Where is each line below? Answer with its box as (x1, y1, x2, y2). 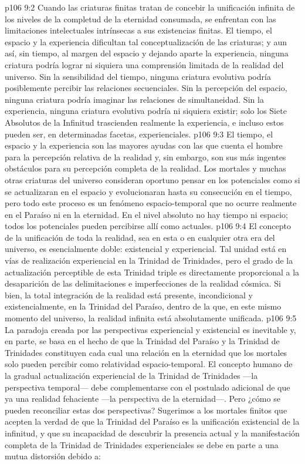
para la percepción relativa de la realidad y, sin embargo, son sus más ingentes (5, 150, 286, 163)
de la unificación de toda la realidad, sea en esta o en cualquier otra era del (5, 231, 275, 243)
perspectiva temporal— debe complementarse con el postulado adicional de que (5, 381, 290, 393)
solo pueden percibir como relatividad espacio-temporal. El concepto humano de (5, 358, 293, 370)
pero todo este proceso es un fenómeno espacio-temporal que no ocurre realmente (5, 197, 297, 209)
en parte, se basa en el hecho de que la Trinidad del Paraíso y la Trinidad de (5, 335, 280, 347)
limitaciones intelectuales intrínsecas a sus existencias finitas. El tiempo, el (5, 24, 272, 36)
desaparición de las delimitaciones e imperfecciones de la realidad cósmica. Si (5, 277, 282, 290)
